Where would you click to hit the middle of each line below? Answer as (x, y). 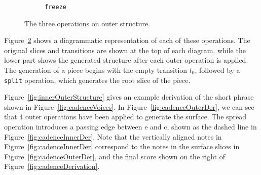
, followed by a (217, 70)
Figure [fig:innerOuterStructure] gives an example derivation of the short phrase (129, 97)
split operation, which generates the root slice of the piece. (97, 80)
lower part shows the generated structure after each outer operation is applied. (126, 60)
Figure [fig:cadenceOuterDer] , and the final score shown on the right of (115, 156)
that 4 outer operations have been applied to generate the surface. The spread (125, 117)
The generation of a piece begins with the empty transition (96, 70)
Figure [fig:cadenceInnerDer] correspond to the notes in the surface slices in (122, 146)
